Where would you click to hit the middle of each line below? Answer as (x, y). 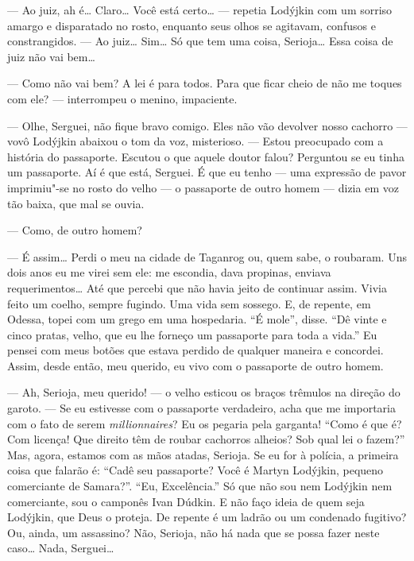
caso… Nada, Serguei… (61, 548)
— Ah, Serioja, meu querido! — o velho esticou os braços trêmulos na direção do (204, 392)
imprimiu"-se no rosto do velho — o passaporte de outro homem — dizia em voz (203, 187)
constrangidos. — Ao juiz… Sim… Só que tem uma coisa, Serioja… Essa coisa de (200, 41)
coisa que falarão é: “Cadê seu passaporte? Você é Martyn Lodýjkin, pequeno (195, 470)
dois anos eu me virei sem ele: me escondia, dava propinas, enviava (169, 272)
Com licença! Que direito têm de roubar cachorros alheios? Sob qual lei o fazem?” (206, 439)
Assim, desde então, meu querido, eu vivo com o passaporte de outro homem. (195, 365)
